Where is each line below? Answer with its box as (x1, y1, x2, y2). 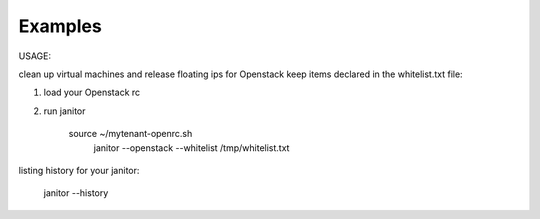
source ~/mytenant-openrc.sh (68, 128, 193, 140)
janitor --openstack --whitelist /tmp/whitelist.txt (93, 141, 290, 154)
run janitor (43, 105, 86, 117)
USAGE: (18, 50, 52, 62)
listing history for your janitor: (18, 164, 140, 176)
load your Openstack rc (43, 86, 141, 99)
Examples (18, 15, 102, 37)
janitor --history (43, 187, 109, 199)
